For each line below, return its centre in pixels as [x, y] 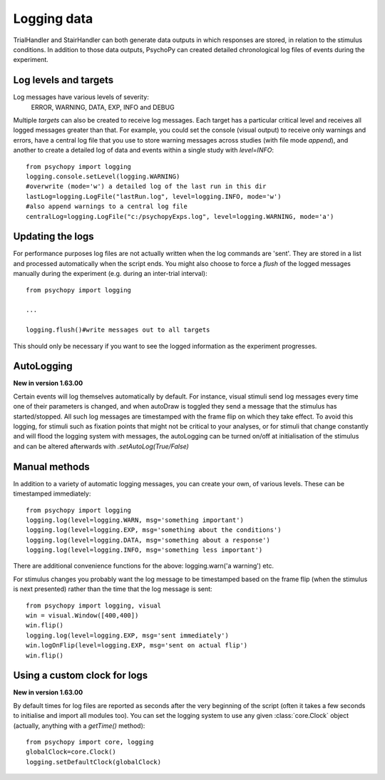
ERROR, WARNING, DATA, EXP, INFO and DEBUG [103, 107]
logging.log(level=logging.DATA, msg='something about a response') [148, 540]
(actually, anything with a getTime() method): [79, 725]
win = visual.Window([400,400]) [82, 616]
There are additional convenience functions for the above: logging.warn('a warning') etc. [144, 566]
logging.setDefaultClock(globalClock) [94, 762]
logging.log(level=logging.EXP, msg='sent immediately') [128, 635]
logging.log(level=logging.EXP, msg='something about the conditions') [154, 530]
